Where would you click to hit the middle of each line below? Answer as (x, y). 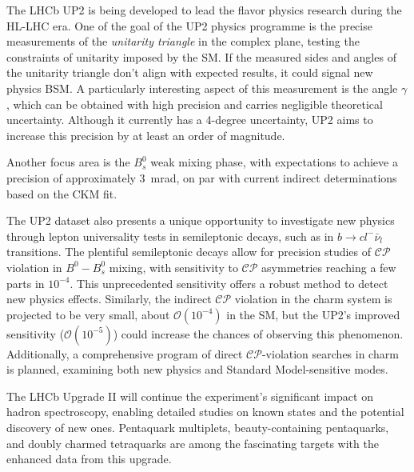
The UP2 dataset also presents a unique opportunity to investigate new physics (201, 220)
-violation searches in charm (330, 353)
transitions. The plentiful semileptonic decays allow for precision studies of (189, 252)
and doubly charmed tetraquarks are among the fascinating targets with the (193, 443)
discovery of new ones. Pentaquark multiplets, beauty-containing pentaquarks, (198, 428)
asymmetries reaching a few (329, 267)
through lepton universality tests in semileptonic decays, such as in (170, 236)
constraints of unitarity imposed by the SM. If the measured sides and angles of (201, 56)
